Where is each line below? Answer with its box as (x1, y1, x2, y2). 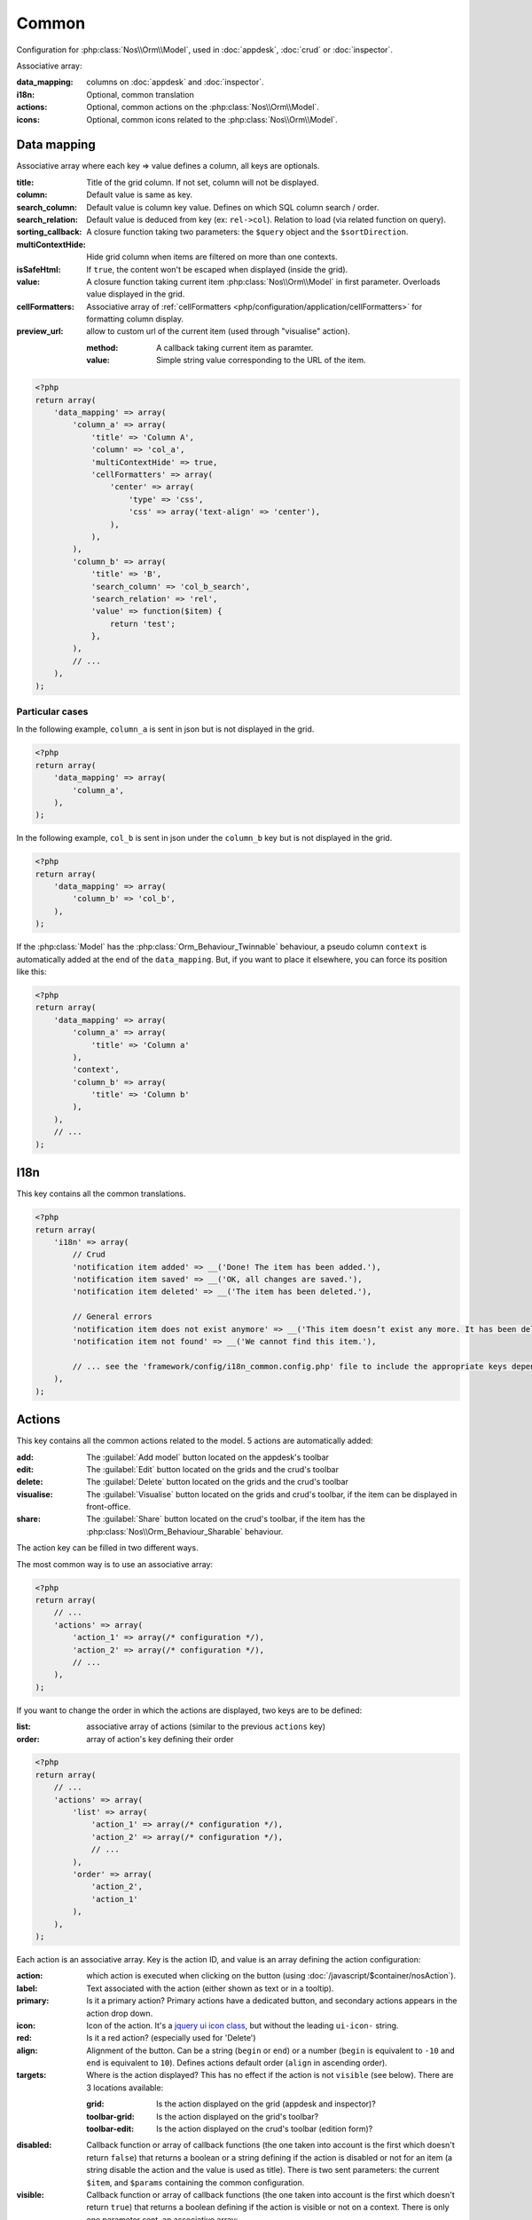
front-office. (86, 1502, 131, 1512)
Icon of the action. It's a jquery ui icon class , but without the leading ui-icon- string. (86, 2020, 399, 2031)
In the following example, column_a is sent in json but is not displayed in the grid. (16, 724, 315, 734)
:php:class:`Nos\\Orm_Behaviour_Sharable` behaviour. (86, 1526, 284, 1536)
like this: (16, 966, 47, 977)
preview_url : (16, 326, 64, 337)
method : (86, 342, 119, 353)
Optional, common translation (86, 89, 194, 99)
